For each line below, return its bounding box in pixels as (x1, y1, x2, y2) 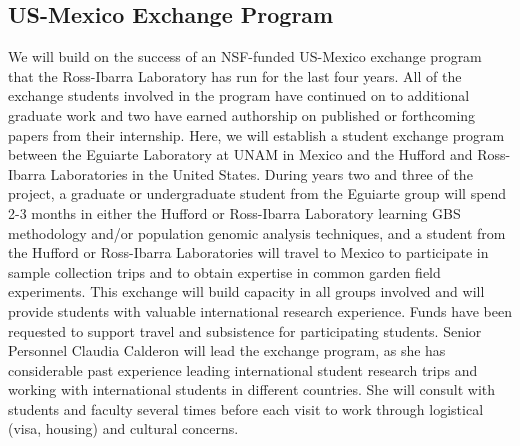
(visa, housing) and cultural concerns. (8, 418, 239, 439)
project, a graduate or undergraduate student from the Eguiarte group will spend (8, 183, 507, 204)
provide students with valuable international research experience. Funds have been (8, 300, 512, 321)
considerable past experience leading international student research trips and (8, 359, 478, 380)
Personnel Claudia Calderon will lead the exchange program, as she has (8, 340, 446, 361)
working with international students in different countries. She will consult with (8, 379, 496, 400)
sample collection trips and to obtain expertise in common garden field (8, 261, 441, 282)
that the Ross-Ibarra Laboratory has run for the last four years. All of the (8, 65, 462, 86)
